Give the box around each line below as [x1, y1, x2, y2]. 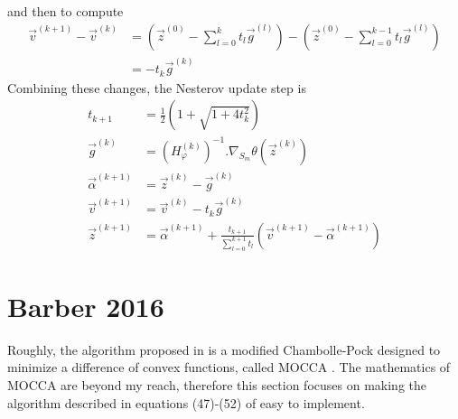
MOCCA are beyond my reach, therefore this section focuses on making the [7, 375, 426, 394]
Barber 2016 [7, 287, 164, 324]
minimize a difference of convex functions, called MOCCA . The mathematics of [7, 358, 451, 377]
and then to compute [7, 2, 124, 20]
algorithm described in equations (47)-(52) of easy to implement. [7, 393, 365, 412]
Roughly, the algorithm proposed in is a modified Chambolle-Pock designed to [7, 340, 441, 358]
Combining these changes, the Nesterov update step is [7, 78, 306, 97]
